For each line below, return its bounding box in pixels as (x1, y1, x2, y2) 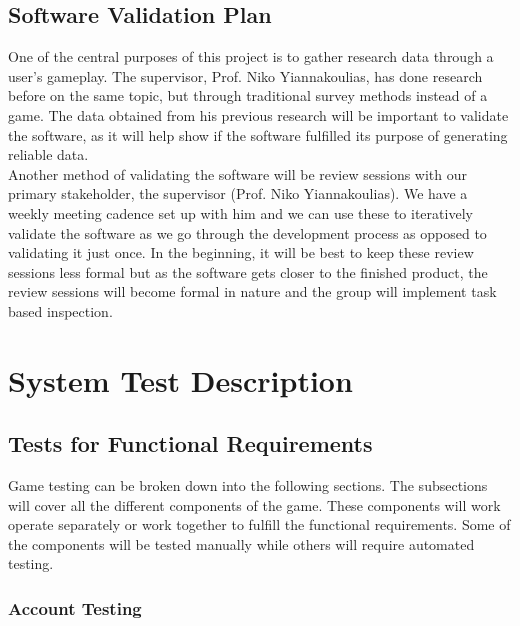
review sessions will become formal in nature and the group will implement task (8, 281, 497, 302)
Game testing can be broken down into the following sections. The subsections (8, 475, 488, 496)
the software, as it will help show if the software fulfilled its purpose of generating (8, 124, 508, 145)
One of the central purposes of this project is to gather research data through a (8, 46, 494, 67)
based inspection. (8, 300, 113, 321)
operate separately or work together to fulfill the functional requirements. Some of (8, 514, 511, 535)
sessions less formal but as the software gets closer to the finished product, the (8, 261, 488, 282)
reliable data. (8, 144, 89, 165)
